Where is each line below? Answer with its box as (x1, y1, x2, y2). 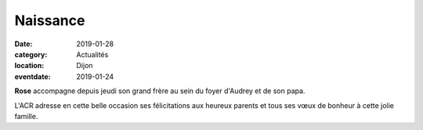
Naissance (14, 12, 85, 29)
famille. (14, 111, 38, 121)
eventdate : (14, 71, 51, 81)
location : (14, 61, 45, 70)
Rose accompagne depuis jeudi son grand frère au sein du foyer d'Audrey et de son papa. (14, 86, 305, 96)
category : (14, 49, 48, 59)
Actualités (76, 49, 109, 59)
